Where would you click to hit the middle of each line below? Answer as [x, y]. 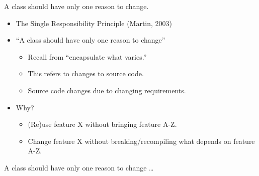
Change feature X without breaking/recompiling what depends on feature [141, 141]
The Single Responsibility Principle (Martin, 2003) [94, 23]
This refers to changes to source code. [86, 73]
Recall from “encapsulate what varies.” [87, 56]
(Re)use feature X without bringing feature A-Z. [102, 124]
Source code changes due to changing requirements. [107, 90]
